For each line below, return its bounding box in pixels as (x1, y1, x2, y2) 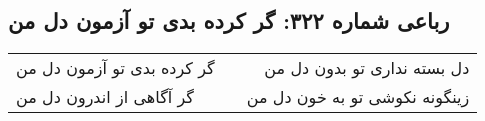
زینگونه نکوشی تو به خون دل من (246, 85, 470, 109)
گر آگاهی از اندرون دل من (16, 85, 194, 109)
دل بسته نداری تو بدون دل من (264, 56, 470, 80)
